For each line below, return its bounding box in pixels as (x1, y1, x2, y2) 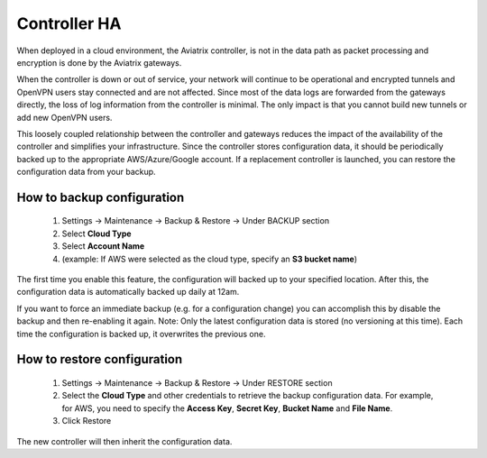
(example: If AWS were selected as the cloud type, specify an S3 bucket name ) (61, 253, 358, 264)
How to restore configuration (16, 352, 183, 367)
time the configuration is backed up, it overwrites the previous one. (16, 328, 266, 339)
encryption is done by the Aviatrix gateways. (16, 57, 182, 68)
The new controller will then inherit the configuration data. (16, 435, 233, 446)
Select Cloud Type (61, 228, 132, 239)
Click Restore (61, 416, 112, 426)
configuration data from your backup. (16, 167, 157, 178)
